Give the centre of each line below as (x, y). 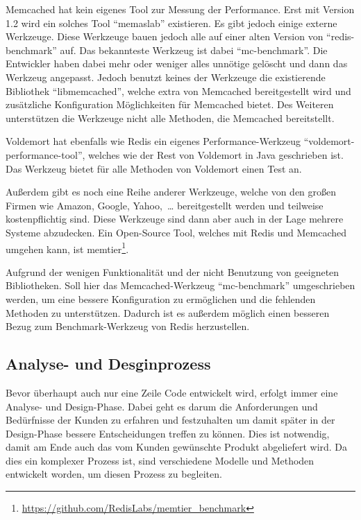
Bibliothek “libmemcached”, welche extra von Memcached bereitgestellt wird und (178, 90)
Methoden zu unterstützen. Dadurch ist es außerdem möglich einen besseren (168, 312)
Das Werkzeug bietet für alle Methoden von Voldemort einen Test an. (154, 168)
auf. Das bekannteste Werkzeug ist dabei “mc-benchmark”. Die (194, 50)
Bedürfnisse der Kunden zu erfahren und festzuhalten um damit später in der (170, 420)
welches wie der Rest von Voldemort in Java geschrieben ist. (216, 154)
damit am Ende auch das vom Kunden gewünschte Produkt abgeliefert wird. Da (177, 447)
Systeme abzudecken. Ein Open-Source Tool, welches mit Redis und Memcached (176, 232)
